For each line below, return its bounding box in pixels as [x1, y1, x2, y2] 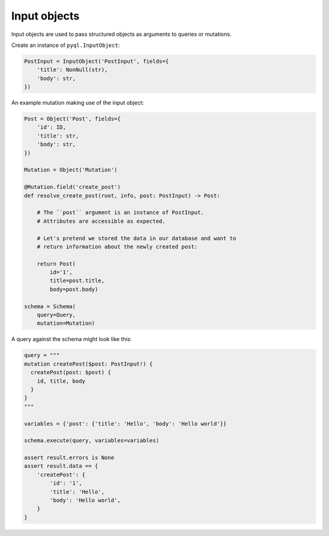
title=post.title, [49, 277, 105, 284]
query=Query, [37, 311, 76, 319]
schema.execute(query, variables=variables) [24, 437, 160, 444]
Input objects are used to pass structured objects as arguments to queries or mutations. [11, 30, 232, 38]
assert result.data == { [24, 463, 99, 470]
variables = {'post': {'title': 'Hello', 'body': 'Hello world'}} [24, 420, 227, 427]
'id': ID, [37, 124, 66, 131]
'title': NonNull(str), [37, 66, 108, 73]
